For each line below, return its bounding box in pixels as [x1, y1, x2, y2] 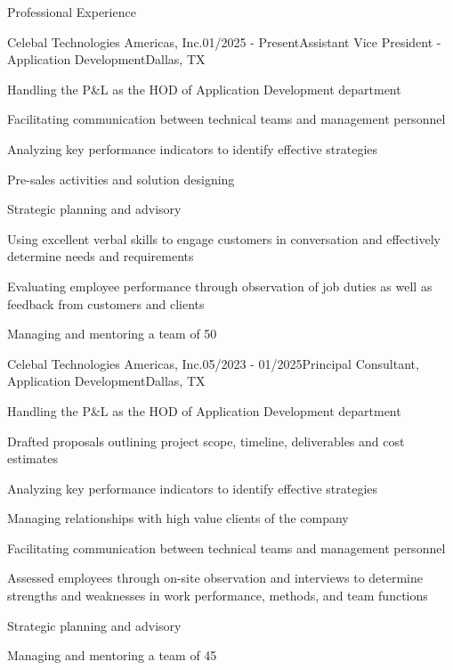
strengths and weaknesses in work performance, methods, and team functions [7, 586, 428, 605]
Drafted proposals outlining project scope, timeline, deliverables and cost [7, 431, 405, 450]
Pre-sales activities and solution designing [7, 169, 235, 188]
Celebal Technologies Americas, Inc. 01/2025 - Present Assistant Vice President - [7, 32, 441, 51]
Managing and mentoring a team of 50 [7, 324, 217, 343]
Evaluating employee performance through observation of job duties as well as [7, 276, 433, 295]
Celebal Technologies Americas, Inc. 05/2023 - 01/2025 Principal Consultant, [7, 354, 419, 372]
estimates [7, 449, 58, 468]
